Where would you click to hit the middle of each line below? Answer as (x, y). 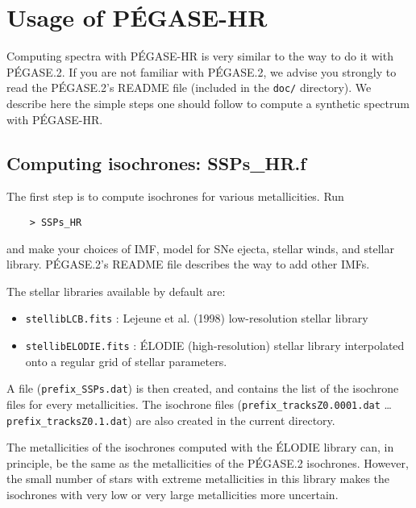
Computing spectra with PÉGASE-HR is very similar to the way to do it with (200, 56)
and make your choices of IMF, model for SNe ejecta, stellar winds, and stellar (200, 248)
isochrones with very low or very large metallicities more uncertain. (173, 495)
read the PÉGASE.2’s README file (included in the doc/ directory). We (189, 87)
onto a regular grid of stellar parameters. (126, 361)
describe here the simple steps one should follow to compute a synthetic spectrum (208, 103)
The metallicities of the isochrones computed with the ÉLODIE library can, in (200, 447)
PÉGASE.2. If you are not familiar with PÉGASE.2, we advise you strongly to (202, 71)
